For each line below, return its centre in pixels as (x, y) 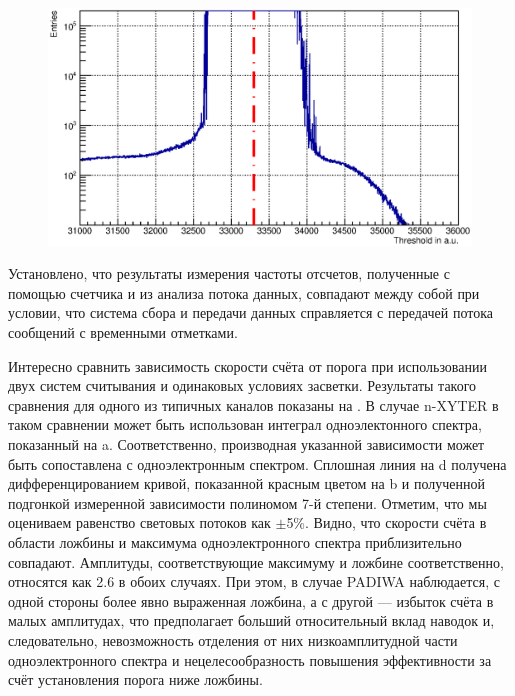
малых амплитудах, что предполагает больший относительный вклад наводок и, (251, 620)
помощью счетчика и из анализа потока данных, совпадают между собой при (244, 292)
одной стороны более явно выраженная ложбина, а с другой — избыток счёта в (251, 600)
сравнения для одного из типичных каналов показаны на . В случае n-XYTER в (253, 404)
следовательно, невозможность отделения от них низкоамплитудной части (233, 639)
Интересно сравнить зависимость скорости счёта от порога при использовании (247, 365)
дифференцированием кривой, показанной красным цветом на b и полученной (247, 483)
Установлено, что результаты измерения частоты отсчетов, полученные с (229, 273)
